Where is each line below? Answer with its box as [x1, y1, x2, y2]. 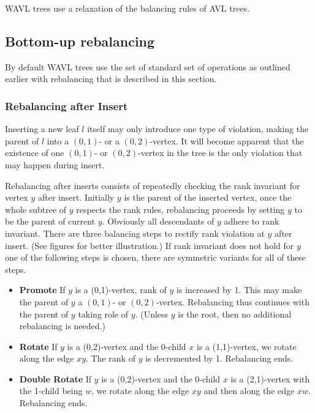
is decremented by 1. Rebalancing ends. [145, 352, 294, 365]
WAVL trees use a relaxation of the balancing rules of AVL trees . [5, 2, 250, 14]
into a [47, 134, 69, 147]
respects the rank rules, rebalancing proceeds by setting [76, 203, 285, 215]
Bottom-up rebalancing [5, 31, 155, 50]
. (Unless [135, 307, 169, 320]
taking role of [78, 307, 129, 320]
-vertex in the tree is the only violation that [138, 146, 303, 159]
